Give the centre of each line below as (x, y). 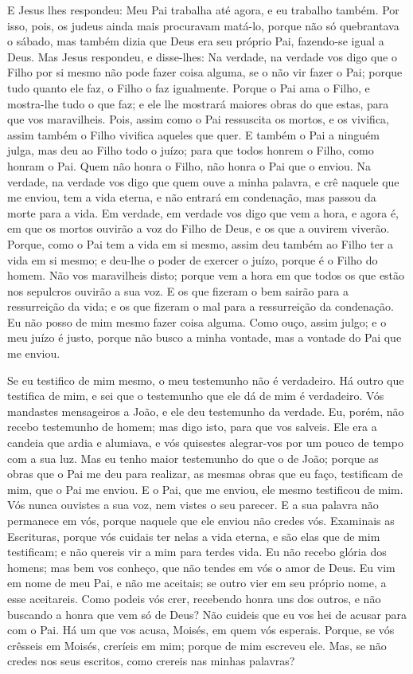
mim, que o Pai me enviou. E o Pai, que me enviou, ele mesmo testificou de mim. (205, 489)
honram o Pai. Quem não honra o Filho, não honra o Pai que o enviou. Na (189, 165)
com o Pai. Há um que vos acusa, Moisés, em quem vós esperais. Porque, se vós (201, 630)
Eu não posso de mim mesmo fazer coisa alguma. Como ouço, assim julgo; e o (197, 321)
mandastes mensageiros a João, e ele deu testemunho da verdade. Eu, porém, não (206, 411)
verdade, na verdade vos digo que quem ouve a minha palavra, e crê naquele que (203, 181)
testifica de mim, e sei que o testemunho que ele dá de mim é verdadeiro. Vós (196, 396)
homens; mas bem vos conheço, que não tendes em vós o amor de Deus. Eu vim (201, 567)
